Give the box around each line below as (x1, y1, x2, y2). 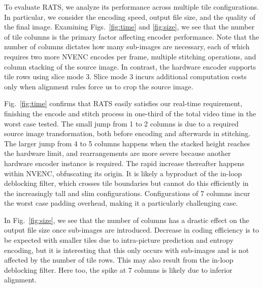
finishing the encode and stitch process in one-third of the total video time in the (4, 108, 256, 118)
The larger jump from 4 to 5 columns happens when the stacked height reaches (4, 138, 250, 148)
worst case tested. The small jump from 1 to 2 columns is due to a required (4, 118, 239, 129)
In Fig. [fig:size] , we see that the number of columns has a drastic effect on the (4, 214, 249, 225)
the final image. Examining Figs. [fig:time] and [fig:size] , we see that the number (4, 21, 255, 32)
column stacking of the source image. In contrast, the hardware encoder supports (4, 61, 256, 72)
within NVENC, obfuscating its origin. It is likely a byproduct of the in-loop (4, 168, 242, 178)
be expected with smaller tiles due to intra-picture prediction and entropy (4, 235, 234, 245)
